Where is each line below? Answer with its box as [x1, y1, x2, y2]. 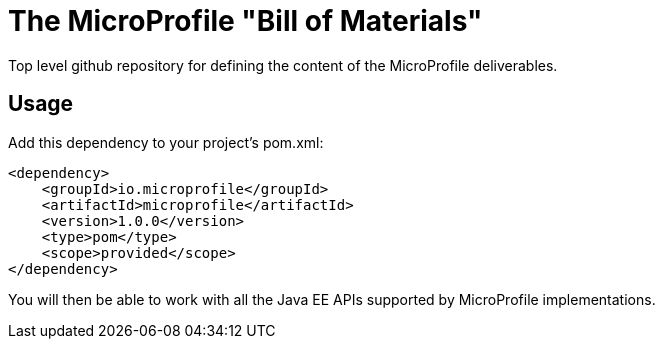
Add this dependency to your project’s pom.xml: [8, 133, 324, 151]
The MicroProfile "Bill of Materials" [8, 4, 483, 38]
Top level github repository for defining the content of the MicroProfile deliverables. [8, 56, 558, 74]
